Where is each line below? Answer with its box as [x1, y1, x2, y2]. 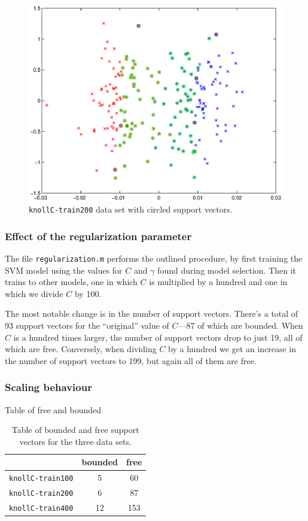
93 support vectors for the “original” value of [5, 319, 169, 332]
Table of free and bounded [5, 403, 102, 416]
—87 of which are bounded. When [178, 319, 303, 332]
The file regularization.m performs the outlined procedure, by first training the [5, 252, 303, 264]
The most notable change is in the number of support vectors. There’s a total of [5, 307, 298, 320]
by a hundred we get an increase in [168, 343, 297, 355]
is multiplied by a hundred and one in [149, 275, 288, 288]
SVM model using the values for [5, 263, 123, 276]
